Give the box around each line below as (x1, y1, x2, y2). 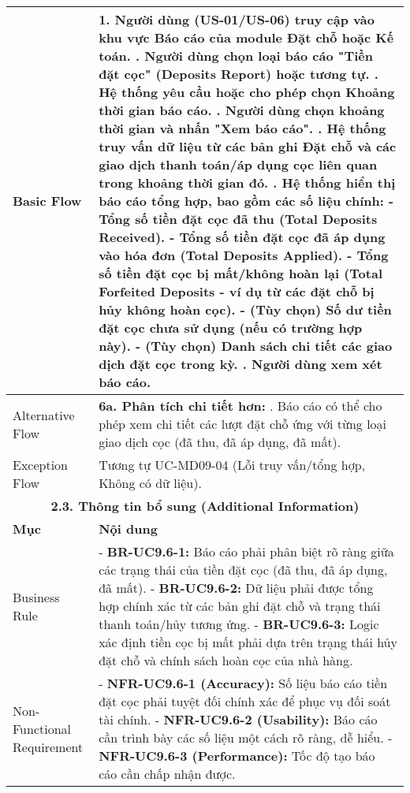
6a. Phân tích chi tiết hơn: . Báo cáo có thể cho (99, 396, 382, 415)
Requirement (13, 737, 84, 756)
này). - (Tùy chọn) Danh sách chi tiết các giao (99, 337, 393, 355)
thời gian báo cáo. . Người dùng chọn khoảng (99, 101, 385, 119)
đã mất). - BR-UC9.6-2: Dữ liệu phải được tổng (99, 579, 374, 597)
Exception (13, 456, 69, 474)
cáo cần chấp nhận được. (99, 765, 236, 783)
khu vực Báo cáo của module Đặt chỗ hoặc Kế (99, 28, 394, 47)
